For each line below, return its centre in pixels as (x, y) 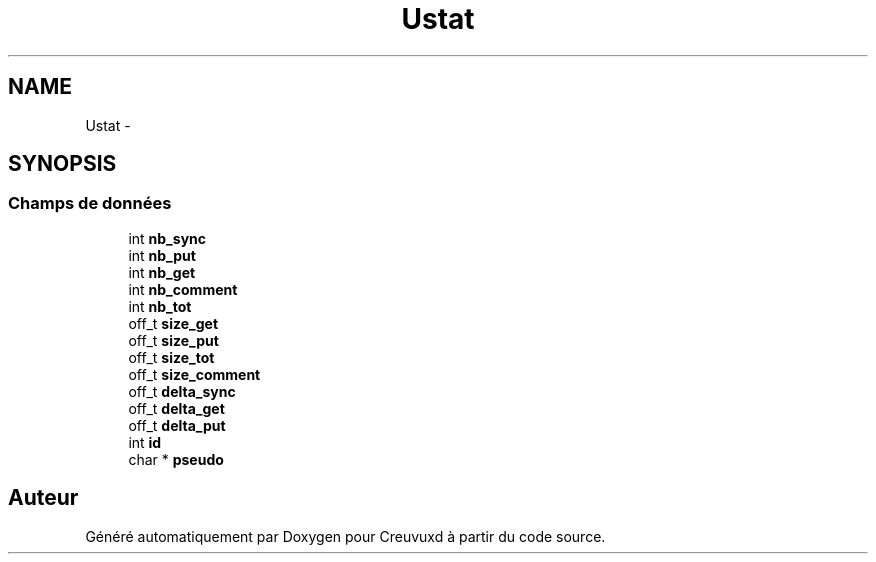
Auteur (43, 498)
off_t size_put (173, 340)
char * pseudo (176, 459)
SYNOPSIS (62, 164)
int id (145, 442)
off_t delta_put (177, 425)
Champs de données (90, 203)
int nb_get (162, 272)
